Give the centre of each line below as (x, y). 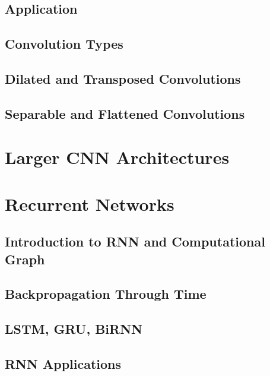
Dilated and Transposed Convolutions (123, 78)
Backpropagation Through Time (106, 294)
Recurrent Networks (90, 203)
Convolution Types (64, 44)
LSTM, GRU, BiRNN (74, 329)
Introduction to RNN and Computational (135, 241)
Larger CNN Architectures (117, 157)
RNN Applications (63, 364)
